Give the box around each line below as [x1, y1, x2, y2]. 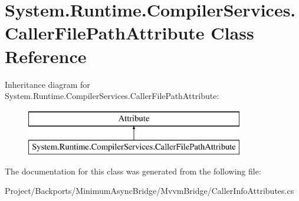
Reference [5, 44, 87, 68]
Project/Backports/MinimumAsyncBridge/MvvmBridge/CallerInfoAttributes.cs [5, 184, 294, 197]
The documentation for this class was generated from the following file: [5, 164, 261, 177]
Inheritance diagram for [5, 78, 90, 90]
